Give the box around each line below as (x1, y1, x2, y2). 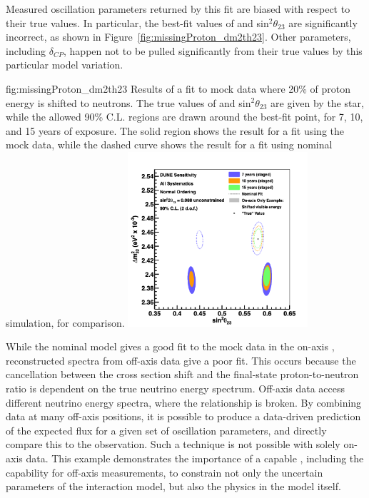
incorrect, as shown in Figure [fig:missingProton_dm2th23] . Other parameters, (6, 29, 351, 44)
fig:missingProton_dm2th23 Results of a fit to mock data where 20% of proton (6, 81, 351, 96)
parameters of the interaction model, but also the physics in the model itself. (6, 479, 341, 494)
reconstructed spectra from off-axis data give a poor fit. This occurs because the (6, 352, 356, 367)
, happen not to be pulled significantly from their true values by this (64, 43, 363, 58)
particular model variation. (6, 57, 123, 72)
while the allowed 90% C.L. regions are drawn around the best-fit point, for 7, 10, (6, 109, 363, 124)
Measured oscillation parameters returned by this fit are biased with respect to (6, 1, 350, 16)
